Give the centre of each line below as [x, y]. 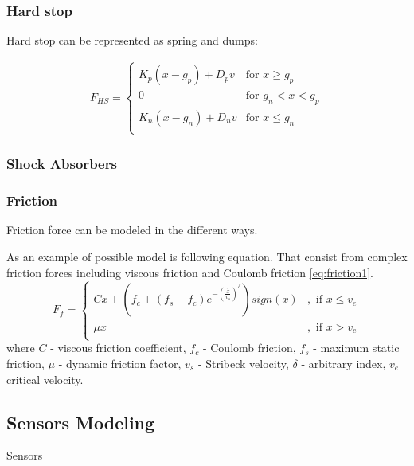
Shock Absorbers [62, 164]
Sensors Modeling [81, 422]
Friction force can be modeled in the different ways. [132, 230]
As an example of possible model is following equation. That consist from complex [207, 256]
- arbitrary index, [344, 363]
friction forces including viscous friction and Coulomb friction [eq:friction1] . [190, 272]
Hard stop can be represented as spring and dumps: [132, 40]
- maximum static [356, 348]
